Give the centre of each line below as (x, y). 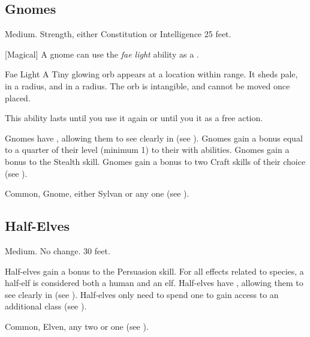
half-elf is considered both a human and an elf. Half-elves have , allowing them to (154, 283)
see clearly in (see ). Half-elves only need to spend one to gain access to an (142, 294)
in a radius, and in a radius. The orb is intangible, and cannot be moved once (148, 85)
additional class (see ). (46, 306)
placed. (18, 97)
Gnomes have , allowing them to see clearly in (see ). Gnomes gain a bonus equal (154, 138)
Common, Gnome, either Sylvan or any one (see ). (97, 193)
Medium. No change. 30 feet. (58, 250)
